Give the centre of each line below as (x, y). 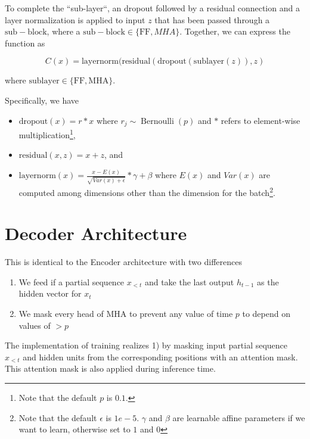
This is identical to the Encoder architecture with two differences (123, 262)
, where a (63, 31)
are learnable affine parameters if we (239, 417)
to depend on (266, 314)
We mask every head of (61, 314)
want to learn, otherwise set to (75, 429)
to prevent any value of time (181, 314)
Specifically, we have (42, 100)
